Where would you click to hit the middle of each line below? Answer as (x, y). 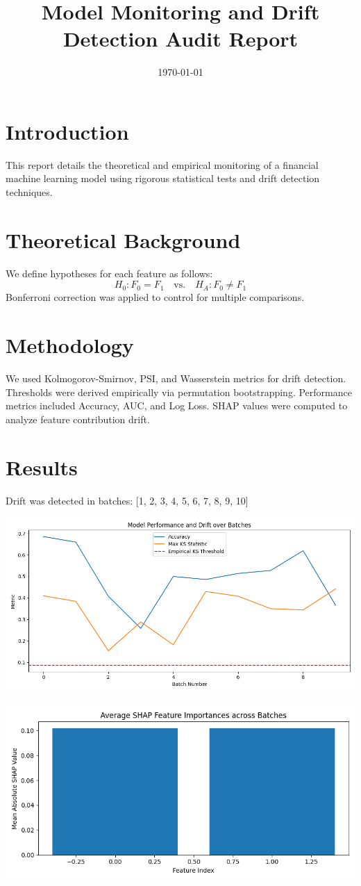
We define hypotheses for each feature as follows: (109, 273)
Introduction (67, 131)
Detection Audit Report (180, 39)
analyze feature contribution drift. (78, 419)
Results (42, 467)
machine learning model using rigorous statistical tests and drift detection (163, 178)
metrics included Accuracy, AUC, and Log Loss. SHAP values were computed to (177, 405)
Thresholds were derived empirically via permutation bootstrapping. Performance (179, 392)
